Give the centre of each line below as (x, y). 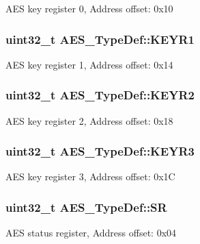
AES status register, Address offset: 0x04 (91, 233)
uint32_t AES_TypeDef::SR (86, 207)
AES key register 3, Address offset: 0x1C (90, 176)
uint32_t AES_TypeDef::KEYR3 (100, 151)
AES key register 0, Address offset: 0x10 (89, 8)
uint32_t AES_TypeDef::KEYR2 (100, 95)
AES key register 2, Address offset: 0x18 (89, 120)
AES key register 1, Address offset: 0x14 (89, 64)
